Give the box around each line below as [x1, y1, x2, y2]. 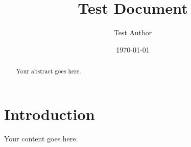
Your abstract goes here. [16, 67, 81, 76]
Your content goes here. [4, 133, 78, 143]
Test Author [113, 27, 152, 38]
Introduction [4, 103, 95, 124]
